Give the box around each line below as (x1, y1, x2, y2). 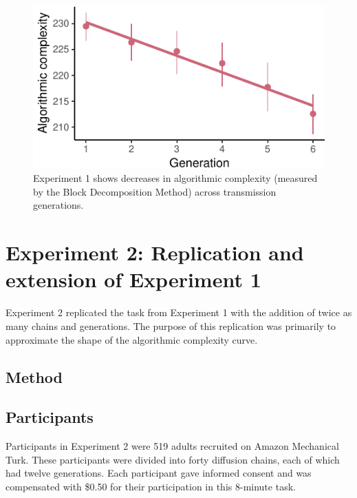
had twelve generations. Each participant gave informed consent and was (6, 466, 312, 480)
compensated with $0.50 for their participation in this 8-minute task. (6, 479, 296, 493)
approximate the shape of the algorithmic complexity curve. (6, 332, 258, 346)
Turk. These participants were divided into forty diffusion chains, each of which (6, 452, 340, 466)
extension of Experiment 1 (6, 265, 261, 293)
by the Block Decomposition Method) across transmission (33, 184, 277, 198)
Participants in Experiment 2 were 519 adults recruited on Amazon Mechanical (6, 439, 339, 453)
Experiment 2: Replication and (6, 238, 304, 267)
